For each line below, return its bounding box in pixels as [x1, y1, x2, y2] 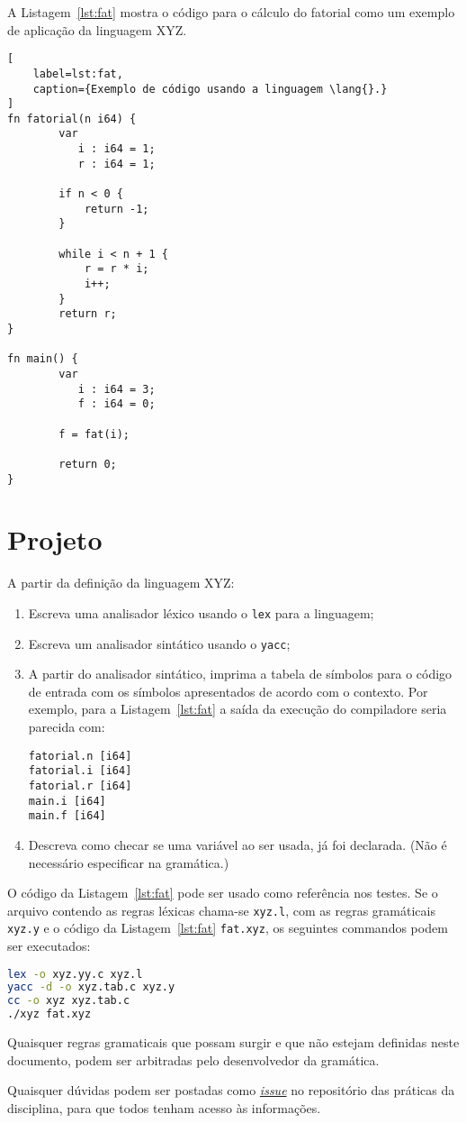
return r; [58, 307, 117, 321]
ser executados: [7, 936, 91, 954]
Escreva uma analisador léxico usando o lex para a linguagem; [28, 603, 374, 622]
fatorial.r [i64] [28, 779, 132, 792]
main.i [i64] [28, 794, 106, 808]
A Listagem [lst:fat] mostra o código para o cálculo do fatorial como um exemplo [7, 3, 455, 21]
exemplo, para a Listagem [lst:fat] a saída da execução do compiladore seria [28, 699, 447, 718]
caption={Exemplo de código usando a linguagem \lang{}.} [32, 82, 388, 96]
